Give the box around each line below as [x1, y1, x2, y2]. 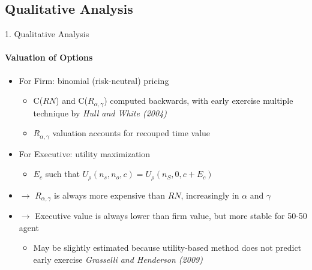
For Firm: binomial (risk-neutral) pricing [19, 74, 169, 86]
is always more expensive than [54, 188, 166, 201]
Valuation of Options [5, 51, 93, 64]
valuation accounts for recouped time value [52, 127, 211, 139]
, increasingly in [181, 188, 239, 201]
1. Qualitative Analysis [5, 28, 89, 40]
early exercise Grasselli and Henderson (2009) [33, 253, 203, 265]
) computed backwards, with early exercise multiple [104, 94, 293, 107]
